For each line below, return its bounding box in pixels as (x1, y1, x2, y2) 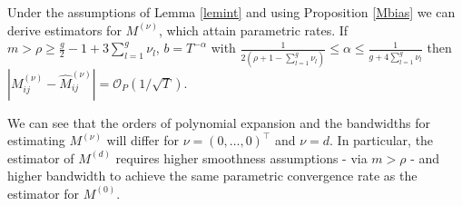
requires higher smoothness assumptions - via (115, 148, 368, 167)
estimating (7, 131, 65, 150)
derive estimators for (7, 20, 122, 39)
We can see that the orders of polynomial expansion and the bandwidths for (7, 113, 430, 132)
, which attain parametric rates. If (158, 20, 349, 39)
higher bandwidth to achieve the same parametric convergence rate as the (7, 166, 418, 185)
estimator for (7, 183, 80, 202)
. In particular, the (329, 131, 434, 150)
